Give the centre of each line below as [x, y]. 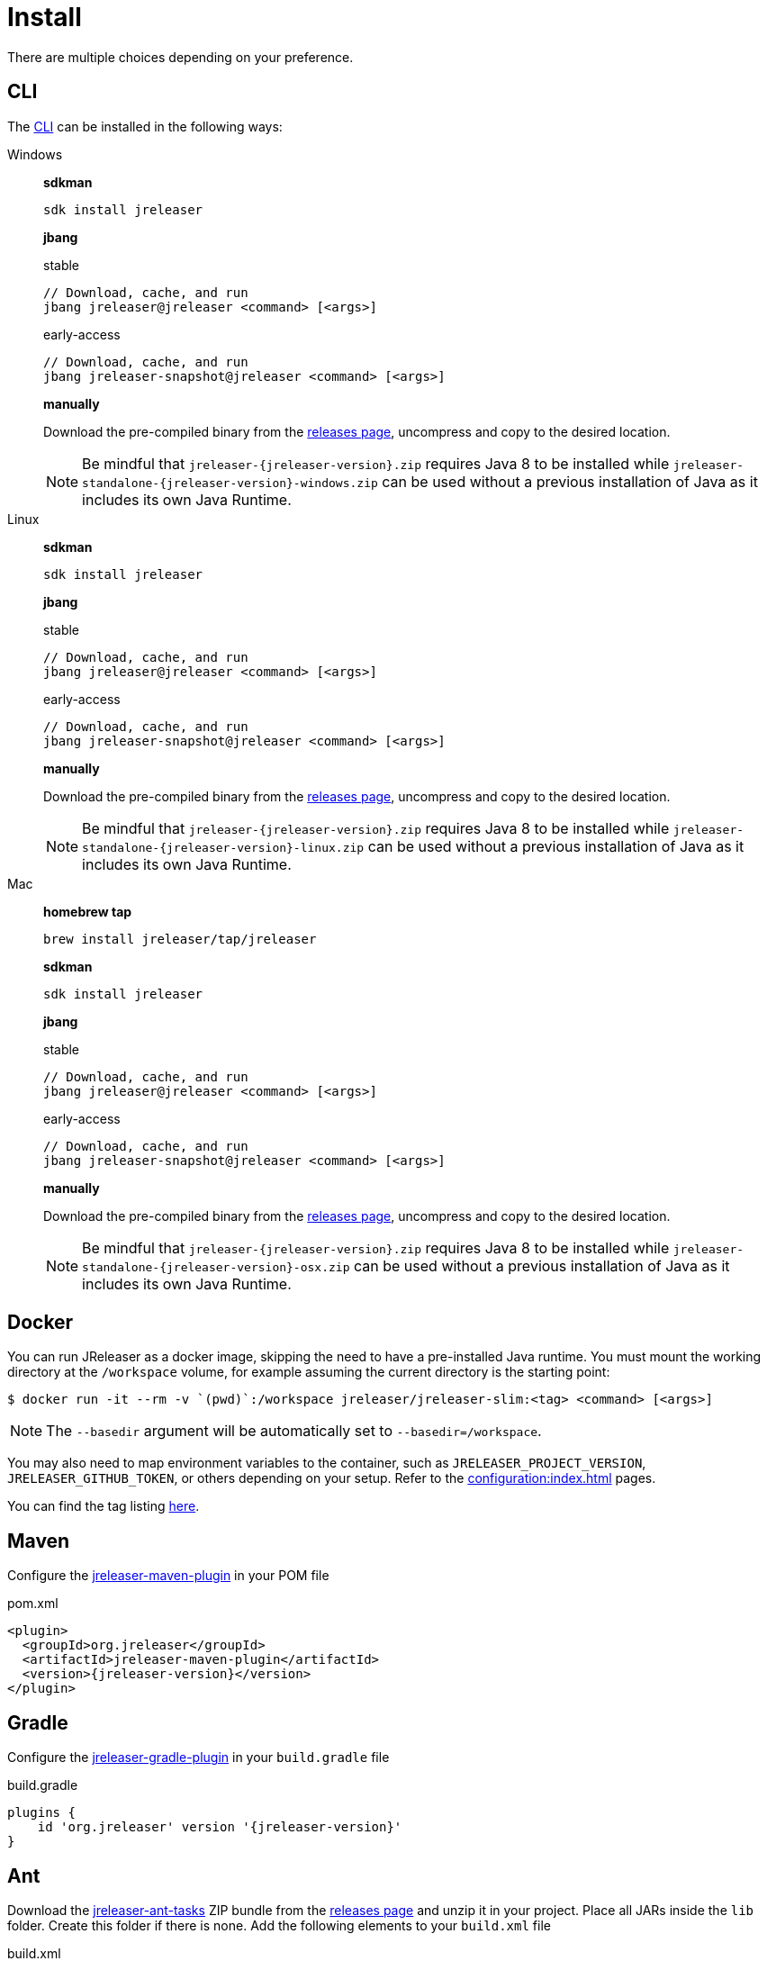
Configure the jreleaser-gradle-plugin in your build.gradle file [199, 1758]
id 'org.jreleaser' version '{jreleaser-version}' [220, 1827]
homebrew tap [88, 911]
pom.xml [33, 1604]
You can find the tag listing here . [104, 1506]
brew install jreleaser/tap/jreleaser [180, 939]
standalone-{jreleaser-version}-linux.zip [223, 847]
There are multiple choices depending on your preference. [180, 57]
